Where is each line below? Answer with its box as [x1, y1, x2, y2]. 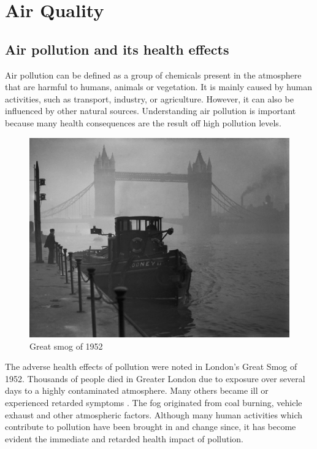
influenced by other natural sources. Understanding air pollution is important [5, 104, 296, 117]
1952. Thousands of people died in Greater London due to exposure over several [5, 372, 305, 385]
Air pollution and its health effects [5, 39, 229, 58]
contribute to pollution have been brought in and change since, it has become [5, 420, 296, 433]
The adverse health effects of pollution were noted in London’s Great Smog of [5, 360, 297, 373]
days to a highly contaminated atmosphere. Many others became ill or [5, 384, 269, 397]
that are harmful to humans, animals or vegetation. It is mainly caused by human [5, 80, 312, 93]
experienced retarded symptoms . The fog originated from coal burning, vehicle [5, 396, 302, 409]
